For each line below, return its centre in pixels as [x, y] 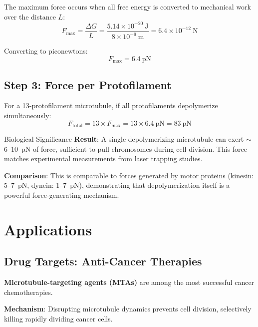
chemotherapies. [28, 292]
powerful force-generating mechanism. [62, 195]
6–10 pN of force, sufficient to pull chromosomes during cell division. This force [126, 148]
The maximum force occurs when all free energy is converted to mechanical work [128, 7]
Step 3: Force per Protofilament [88, 84]
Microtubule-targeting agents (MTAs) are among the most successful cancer [129, 282]
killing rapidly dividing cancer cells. [58, 318]
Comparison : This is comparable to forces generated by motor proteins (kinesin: [129, 175]
